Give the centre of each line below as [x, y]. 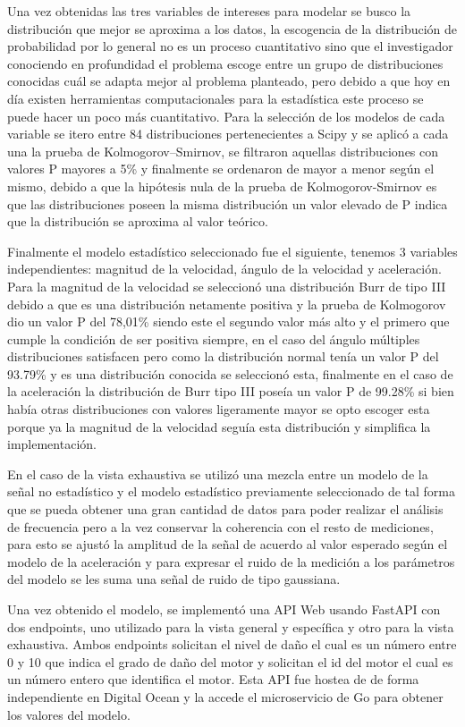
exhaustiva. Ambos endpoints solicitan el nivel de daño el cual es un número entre [232, 644]
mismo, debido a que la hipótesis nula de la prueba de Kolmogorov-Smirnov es [222, 186]
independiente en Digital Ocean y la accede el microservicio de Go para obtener [225, 696]
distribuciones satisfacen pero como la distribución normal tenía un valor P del [223, 356]
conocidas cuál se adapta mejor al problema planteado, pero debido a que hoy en [229, 81]
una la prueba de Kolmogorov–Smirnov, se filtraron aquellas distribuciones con [223, 151]
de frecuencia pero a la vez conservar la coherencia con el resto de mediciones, [220, 526]
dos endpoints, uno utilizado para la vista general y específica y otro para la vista [231, 626]
